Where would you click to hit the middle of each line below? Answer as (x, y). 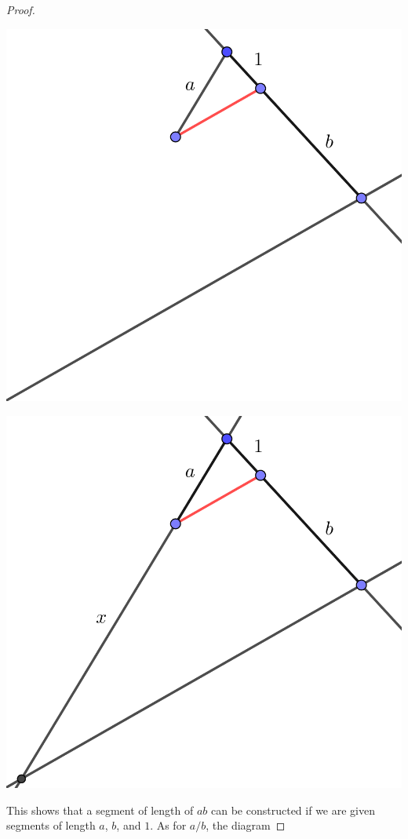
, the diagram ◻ (246, 825)
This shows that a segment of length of (100, 810)
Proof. (21, 9)
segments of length (51, 825)
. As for (168, 825)
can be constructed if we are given (293, 810)
